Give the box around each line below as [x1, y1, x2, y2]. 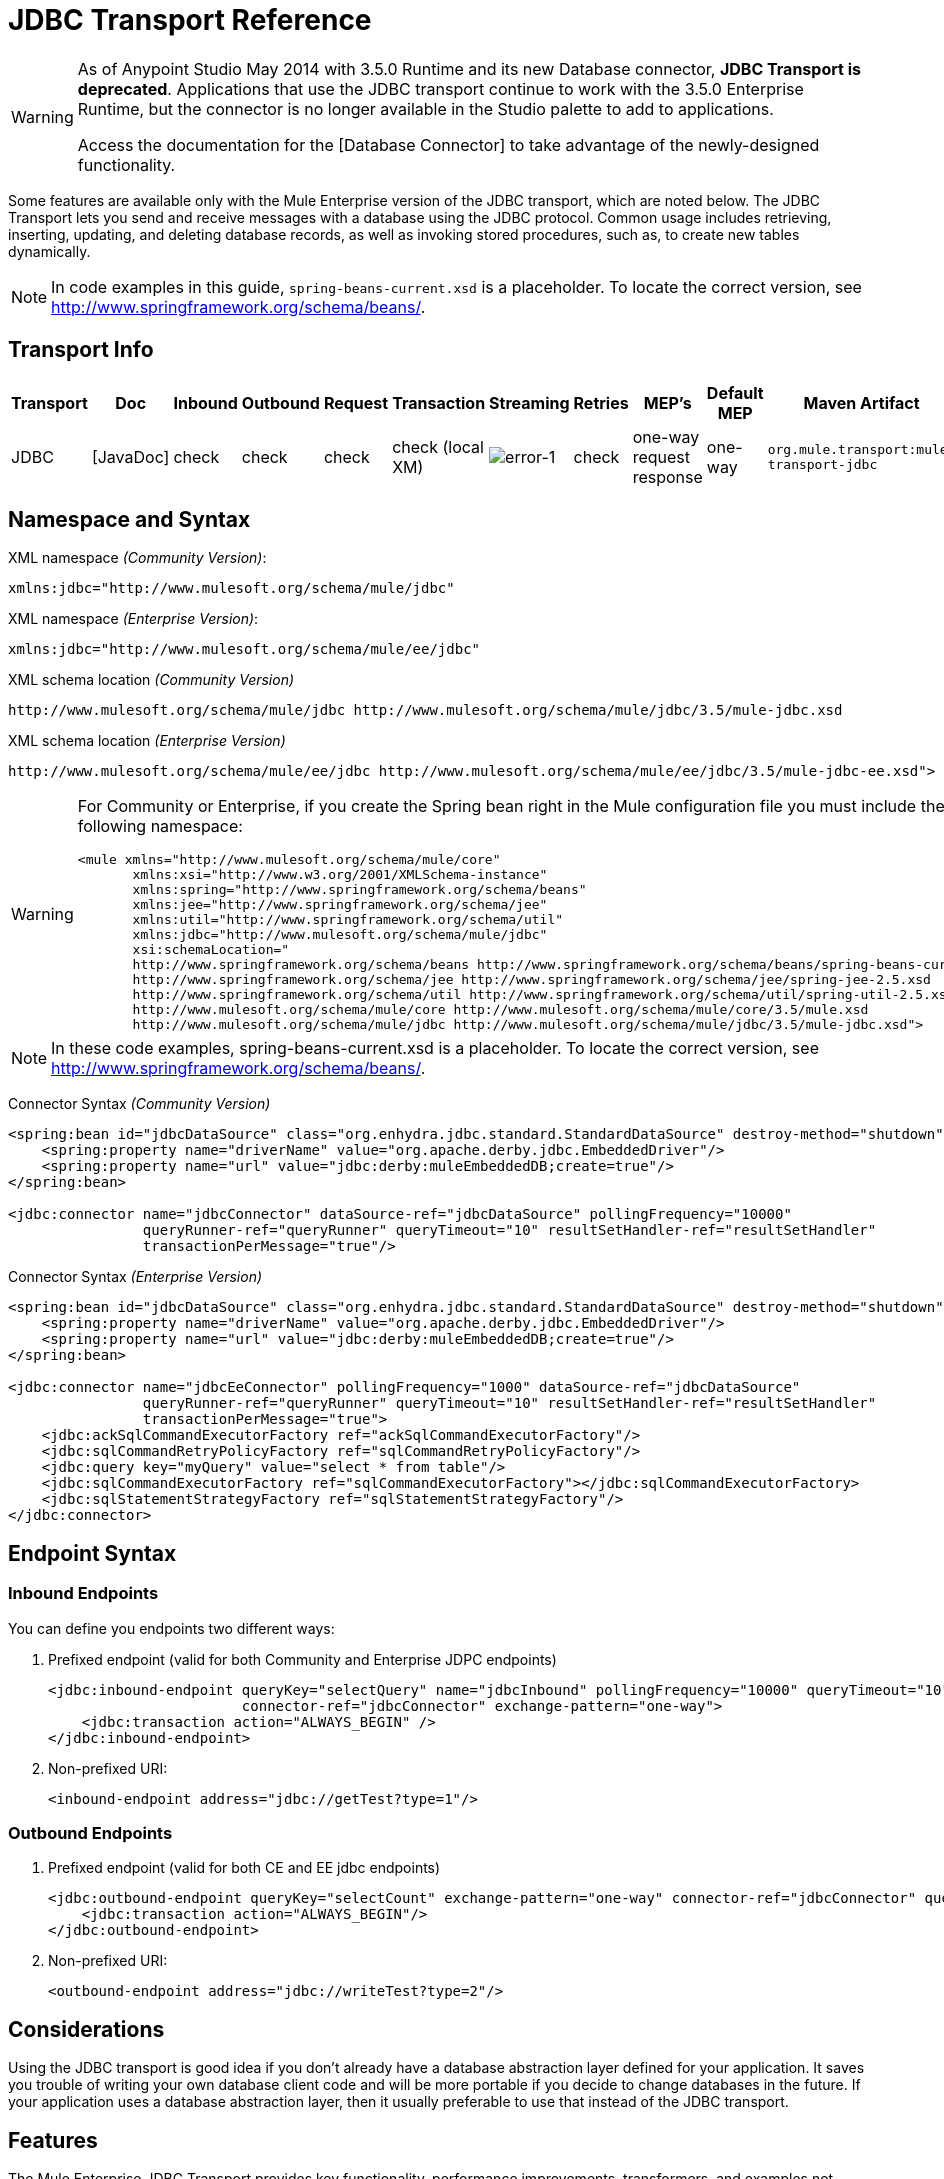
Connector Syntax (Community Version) [8, 1095, 271, 1113]
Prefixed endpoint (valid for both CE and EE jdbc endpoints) [48, 1859, 441, 1877]
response [632, 466, 703, 487]
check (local [392, 436, 484, 457]
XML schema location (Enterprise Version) [8, 732, 286, 750]
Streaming [489, 392, 570, 413]
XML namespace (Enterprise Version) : [8, 610, 259, 628]
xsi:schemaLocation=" [132, 942, 290, 958]
